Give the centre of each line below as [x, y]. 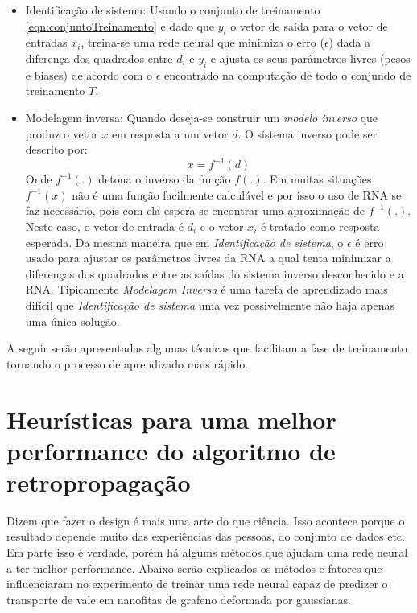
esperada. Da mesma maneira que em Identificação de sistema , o [184, 242]
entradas [46, 42]
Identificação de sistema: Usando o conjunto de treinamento [173, 10]
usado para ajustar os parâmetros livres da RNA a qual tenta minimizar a [208, 258]
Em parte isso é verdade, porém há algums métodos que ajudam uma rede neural [207, 552]
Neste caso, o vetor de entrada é [104, 226]
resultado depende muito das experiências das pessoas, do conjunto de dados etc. [206, 536]
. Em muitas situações [317, 179]
